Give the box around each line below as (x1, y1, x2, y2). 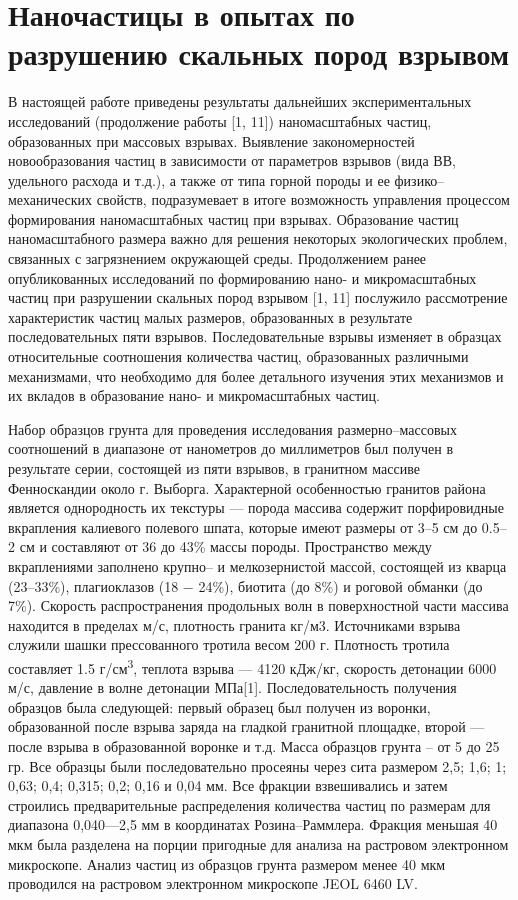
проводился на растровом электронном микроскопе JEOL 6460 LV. (8, 873, 418, 894)
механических (8, 189, 93, 210)
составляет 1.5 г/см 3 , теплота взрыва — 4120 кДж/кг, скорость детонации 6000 (8, 654, 497, 678)
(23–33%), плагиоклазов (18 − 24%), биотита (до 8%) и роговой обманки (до (8, 575, 483, 596)
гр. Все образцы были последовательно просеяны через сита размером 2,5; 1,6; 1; (8, 755, 507, 776)
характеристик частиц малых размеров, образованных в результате (8, 306, 413, 327)
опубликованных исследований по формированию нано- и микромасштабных (8, 267, 477, 288)
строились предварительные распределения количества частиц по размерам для (8, 794, 491, 815)
